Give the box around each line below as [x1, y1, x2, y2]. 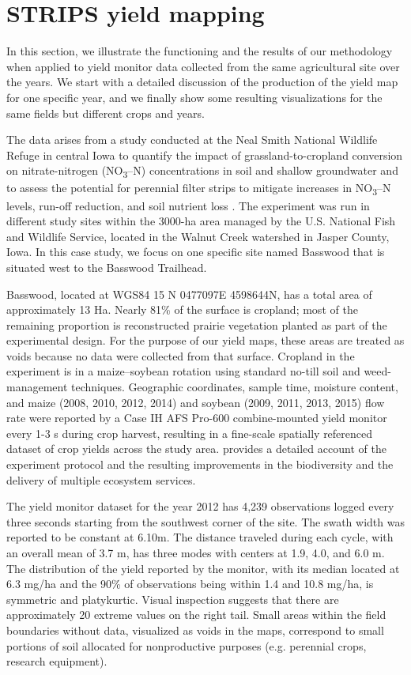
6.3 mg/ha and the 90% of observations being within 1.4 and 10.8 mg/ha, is [6, 575, 374, 592]
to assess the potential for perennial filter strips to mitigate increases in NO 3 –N [6, 179, 391, 198]
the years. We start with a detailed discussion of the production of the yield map [6, 74, 398, 90]
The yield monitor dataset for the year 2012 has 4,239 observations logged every [6, 498, 394, 515]
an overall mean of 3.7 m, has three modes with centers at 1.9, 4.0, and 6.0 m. [6, 545, 385, 560]
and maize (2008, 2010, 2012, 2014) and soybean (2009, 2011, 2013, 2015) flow [6, 394, 385, 410]
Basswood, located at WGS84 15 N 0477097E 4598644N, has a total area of [6, 285, 372, 302]
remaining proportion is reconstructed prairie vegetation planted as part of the [6, 316, 387, 333]
